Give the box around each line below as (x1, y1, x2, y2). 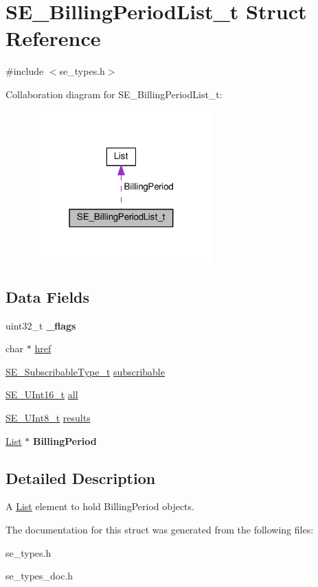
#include (5, 64, 44, 78)
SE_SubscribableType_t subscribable (5, 364, 165, 378)
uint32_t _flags (5, 318, 76, 332)
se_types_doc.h (5, 568, 73, 583)
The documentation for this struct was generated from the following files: (5, 522, 314, 536)
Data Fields (5, 286, 90, 307)
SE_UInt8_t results (5, 410, 91, 424)
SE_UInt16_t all (5, 387, 78, 402)
